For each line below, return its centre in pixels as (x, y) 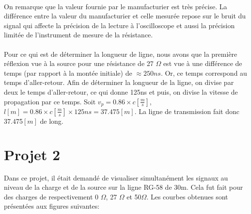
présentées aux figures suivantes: (52, 206)
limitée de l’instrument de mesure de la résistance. (78, 35)
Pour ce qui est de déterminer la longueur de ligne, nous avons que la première (121, 54)
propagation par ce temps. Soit (50, 101)
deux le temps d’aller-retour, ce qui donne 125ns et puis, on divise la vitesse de (121, 91)
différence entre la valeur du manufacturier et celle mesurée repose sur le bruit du (125, 16)
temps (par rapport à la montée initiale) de (68, 73)
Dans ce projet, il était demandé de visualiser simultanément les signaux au (116, 177)
